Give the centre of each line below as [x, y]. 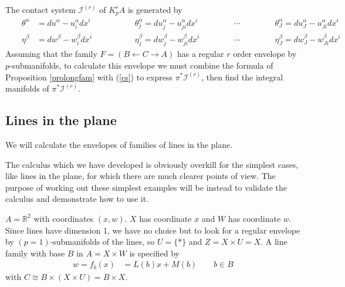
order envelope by [265, 54]
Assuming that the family [51, 54]
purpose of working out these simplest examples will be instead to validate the [146, 187]
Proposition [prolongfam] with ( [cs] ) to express [89, 77]
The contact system [40, 9]
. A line [274, 242]
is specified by [155, 253]
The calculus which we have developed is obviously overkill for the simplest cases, [152, 164]
